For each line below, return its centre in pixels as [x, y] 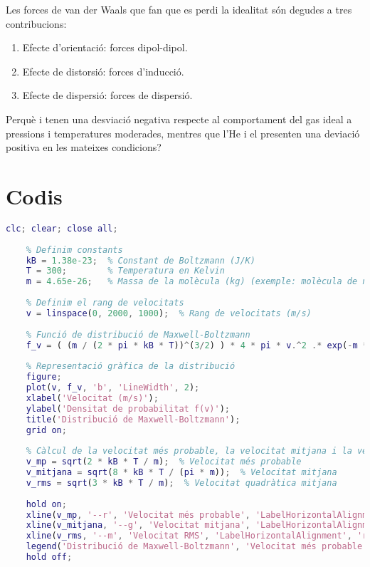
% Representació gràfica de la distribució [131, 366]
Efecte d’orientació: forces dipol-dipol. [105, 47]
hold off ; [49, 557]
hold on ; [46, 504]
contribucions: [36, 23]
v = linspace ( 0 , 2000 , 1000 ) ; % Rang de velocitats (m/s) [169, 313]
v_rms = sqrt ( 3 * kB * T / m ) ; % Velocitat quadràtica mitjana [181, 483]
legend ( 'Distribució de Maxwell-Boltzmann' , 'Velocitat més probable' [197, 547]
